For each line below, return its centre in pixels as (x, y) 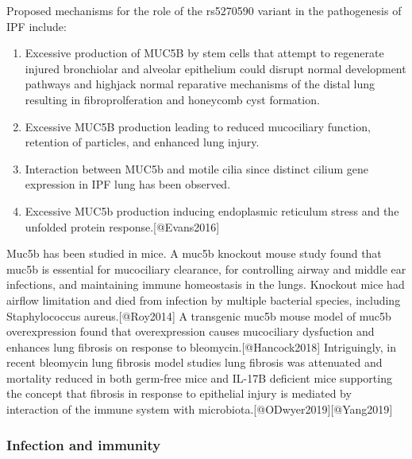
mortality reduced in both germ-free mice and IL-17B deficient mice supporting (199, 377)
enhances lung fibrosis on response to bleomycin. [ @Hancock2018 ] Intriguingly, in (201, 346)
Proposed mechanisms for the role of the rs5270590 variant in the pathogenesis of (204, 10)
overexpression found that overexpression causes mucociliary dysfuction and (191, 331)
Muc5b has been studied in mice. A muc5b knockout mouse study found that (194, 253)
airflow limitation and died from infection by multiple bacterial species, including (204, 300)
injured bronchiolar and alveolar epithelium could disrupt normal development (216, 68)
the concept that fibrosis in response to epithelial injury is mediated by (179, 393)
